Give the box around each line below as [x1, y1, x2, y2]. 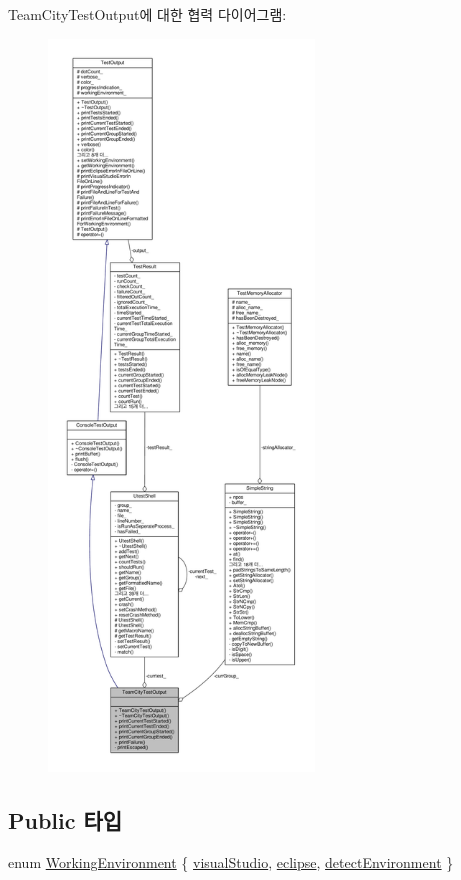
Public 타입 [8, 804, 123, 835]
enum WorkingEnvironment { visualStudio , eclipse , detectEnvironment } [8, 851, 454, 872]
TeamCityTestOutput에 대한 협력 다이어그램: [8, 4, 287, 24]
